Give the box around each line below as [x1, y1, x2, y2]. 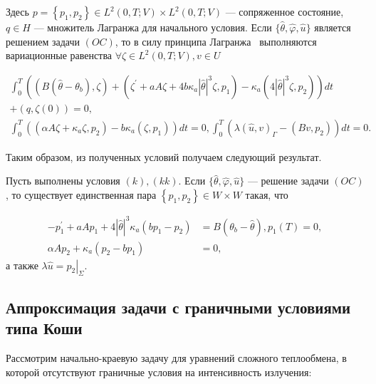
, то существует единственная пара [6, 187, 157, 202]
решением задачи [6, 33, 80, 48]
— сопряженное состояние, [225, 4, 344, 19]
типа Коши [6, 317, 83, 339]
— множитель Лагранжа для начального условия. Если [33, 20, 272, 34]
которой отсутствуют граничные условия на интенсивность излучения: [6, 364, 312, 379]
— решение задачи [247, 173, 329, 188]
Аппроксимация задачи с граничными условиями [6, 296, 351, 318]
